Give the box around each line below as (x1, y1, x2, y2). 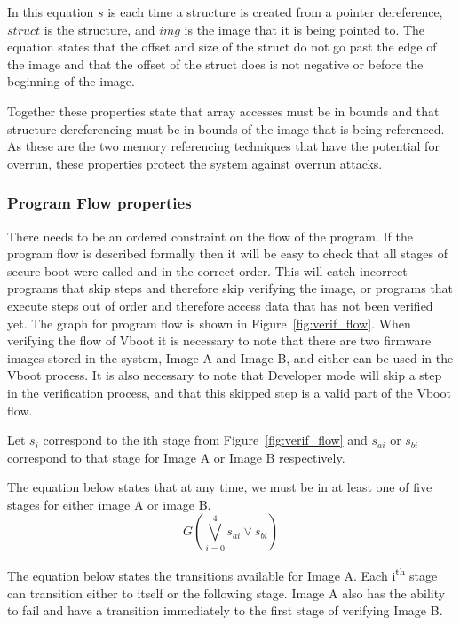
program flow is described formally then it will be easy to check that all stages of (7, 244, 448, 263)
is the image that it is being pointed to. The (184, 20, 425, 38)
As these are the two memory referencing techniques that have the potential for (7, 137, 440, 155)
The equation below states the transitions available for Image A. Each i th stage (7, 564, 438, 585)
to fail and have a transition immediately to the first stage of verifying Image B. (7, 601, 443, 620)
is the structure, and (44, 20, 155, 38)
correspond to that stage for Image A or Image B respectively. (7, 447, 345, 466)
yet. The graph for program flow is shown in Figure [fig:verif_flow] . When (7, 313, 411, 332)
